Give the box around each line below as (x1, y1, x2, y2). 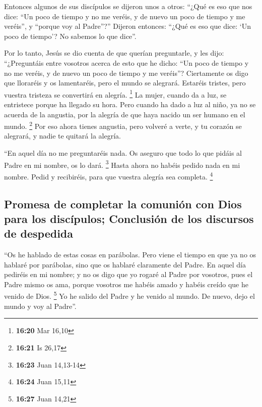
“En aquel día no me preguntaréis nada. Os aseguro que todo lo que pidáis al (4, 148, 242, 158)
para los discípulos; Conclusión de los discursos (4, 210, 254, 226)
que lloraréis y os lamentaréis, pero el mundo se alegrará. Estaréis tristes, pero (4, 77, 246, 88)
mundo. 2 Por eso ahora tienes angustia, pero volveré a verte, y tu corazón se (4, 119, 242, 131)
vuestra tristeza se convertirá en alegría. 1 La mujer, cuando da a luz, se (4, 87, 227, 100)
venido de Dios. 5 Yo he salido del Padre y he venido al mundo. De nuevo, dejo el (4, 289, 255, 301)
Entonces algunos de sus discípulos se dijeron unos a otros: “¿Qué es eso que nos (4, 1, 252, 11)
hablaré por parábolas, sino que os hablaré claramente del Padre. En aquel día (4, 259, 246, 269)
